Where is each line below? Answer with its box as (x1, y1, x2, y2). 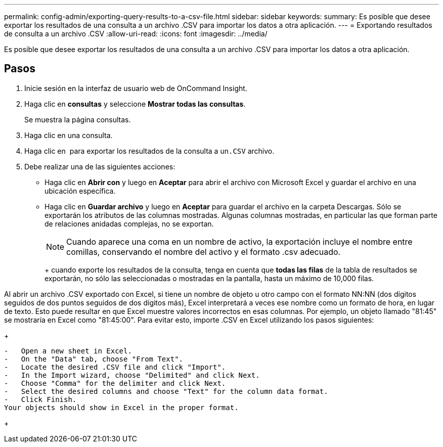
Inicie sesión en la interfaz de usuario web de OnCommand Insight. (24, 83, 247, 93)
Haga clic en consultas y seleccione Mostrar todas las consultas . (24, 99, 246, 108)
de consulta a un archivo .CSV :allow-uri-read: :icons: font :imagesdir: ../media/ (4, 29, 268, 38)
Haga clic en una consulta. (24, 130, 113, 140)
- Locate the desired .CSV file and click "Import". (4, 363, 226, 371)
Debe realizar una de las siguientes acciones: (24, 162, 175, 171)
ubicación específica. (45, 186, 116, 195)
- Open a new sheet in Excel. (4, 346, 132, 355)
